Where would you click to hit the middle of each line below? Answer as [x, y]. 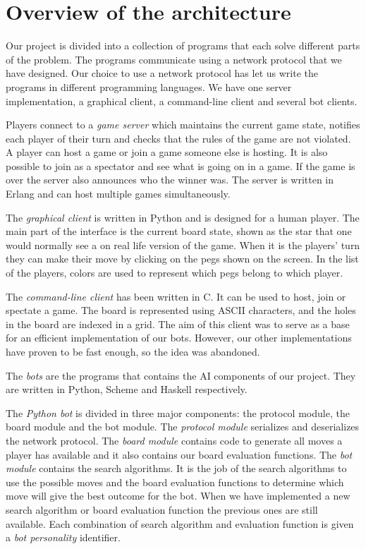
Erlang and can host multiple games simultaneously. [118, 194]
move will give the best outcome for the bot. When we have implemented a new [178, 496]
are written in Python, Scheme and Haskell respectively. [127, 389]
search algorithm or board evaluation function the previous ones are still [162, 509]
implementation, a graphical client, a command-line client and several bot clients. [182, 101]
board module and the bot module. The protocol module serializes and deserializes [183, 427]
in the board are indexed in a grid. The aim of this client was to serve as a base [178, 324]
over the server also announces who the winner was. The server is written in [170, 180]
